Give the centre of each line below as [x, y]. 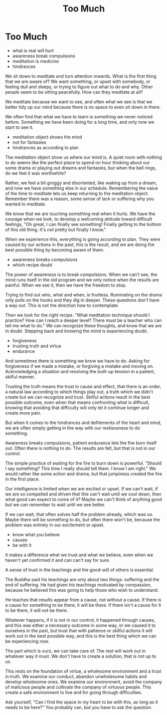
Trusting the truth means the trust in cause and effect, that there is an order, [83, 386]
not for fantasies [29, 142]
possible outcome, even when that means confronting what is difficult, [78, 402]
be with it [22, 545]
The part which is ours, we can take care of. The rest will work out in [76, 651]
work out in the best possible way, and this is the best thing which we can [81, 636]
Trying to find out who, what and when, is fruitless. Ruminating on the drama [84, 294]
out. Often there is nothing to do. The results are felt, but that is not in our [80, 448]
